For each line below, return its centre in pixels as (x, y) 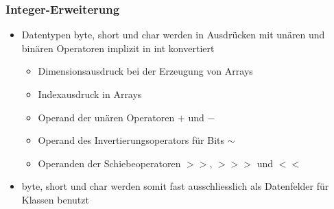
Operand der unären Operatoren (106, 117)
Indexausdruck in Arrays (90, 94)
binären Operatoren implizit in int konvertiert (118, 48)
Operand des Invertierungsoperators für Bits (131, 140)
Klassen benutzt (55, 199)
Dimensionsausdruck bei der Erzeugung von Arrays (145, 71)
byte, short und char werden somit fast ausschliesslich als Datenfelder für (175, 186)
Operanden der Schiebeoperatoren (109, 163)
